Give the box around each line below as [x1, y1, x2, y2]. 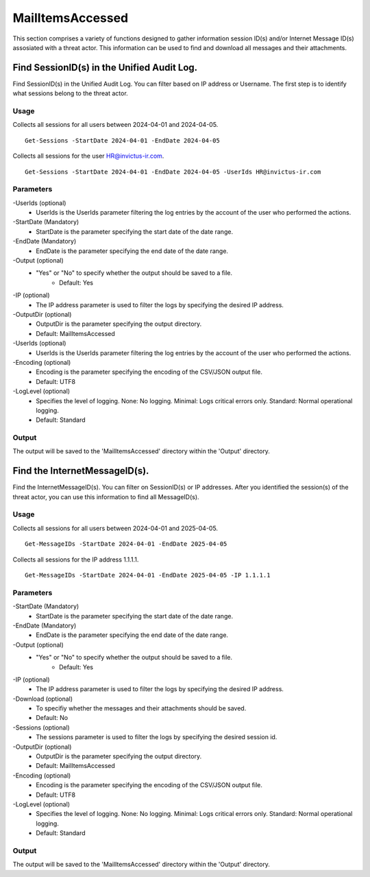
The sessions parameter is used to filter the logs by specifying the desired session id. [36, 733, 277, 741]
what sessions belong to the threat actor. [12, 89, 128, 97]
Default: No [36, 714, 69, 722]
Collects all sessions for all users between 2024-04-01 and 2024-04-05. [12, 121, 219, 129]
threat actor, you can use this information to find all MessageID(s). [12, 492, 199, 501]
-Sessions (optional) [12, 723, 70, 732]
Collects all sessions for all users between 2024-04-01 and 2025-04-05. [12, 524, 219, 532]
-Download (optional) [12, 695, 73, 703]
